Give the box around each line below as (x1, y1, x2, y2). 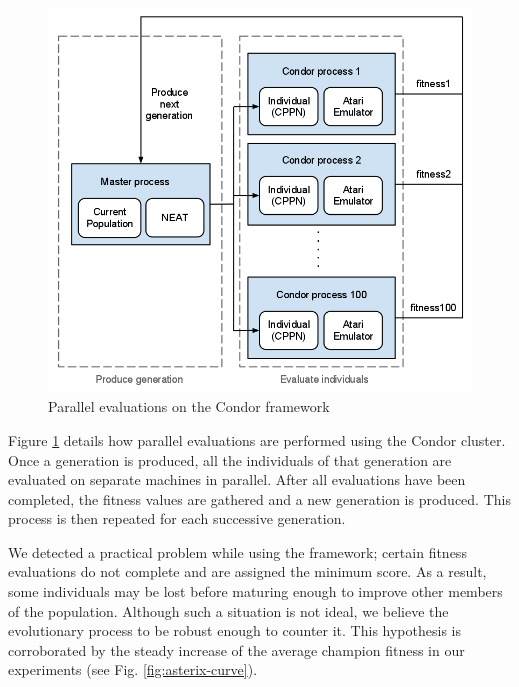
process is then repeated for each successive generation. (8, 508, 346, 529)
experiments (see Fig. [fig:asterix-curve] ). (8, 659, 258, 680)
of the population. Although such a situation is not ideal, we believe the (8, 600, 449, 621)
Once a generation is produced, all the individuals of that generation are (8, 449, 452, 470)
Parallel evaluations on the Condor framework (48, 396, 330, 417)
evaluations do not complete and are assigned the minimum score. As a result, (8, 561, 487, 582)
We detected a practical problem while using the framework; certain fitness (8, 541, 467, 562)
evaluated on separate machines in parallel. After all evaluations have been (8, 469, 466, 490)
